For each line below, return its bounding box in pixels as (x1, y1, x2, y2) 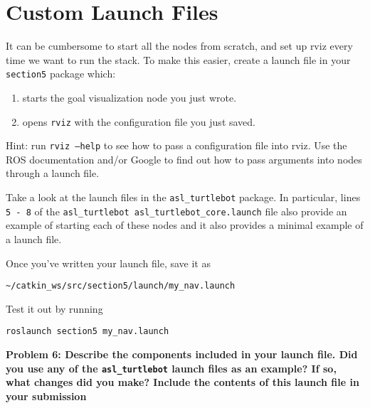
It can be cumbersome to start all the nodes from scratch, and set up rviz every (6, 38, 353, 53)
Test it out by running (6, 301, 103, 316)
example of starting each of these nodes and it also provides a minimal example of (6, 218, 364, 232)
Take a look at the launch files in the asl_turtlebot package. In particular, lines (6, 190, 361, 205)
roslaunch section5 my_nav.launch (6, 326, 169, 337)
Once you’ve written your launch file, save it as (6, 255, 211, 270)
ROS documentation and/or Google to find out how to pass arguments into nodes (6, 151, 362, 166)
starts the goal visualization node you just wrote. (22, 90, 237, 104)
